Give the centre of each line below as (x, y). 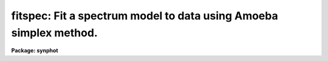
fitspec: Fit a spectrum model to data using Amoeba (145, 16)
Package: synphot (35, 51)
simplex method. (55, 33)
